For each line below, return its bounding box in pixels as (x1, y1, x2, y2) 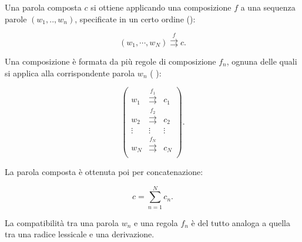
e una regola (134, 216, 178, 228)
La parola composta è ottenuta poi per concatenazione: (5, 166, 203, 178)
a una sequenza (240, 1, 296, 13)
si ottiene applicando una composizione (90, 1, 231, 13)
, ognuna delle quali (226, 55, 297, 67)
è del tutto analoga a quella (191, 216, 290, 228)
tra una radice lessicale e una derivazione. (5, 228, 155, 240)
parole (5, 12, 27, 25)
